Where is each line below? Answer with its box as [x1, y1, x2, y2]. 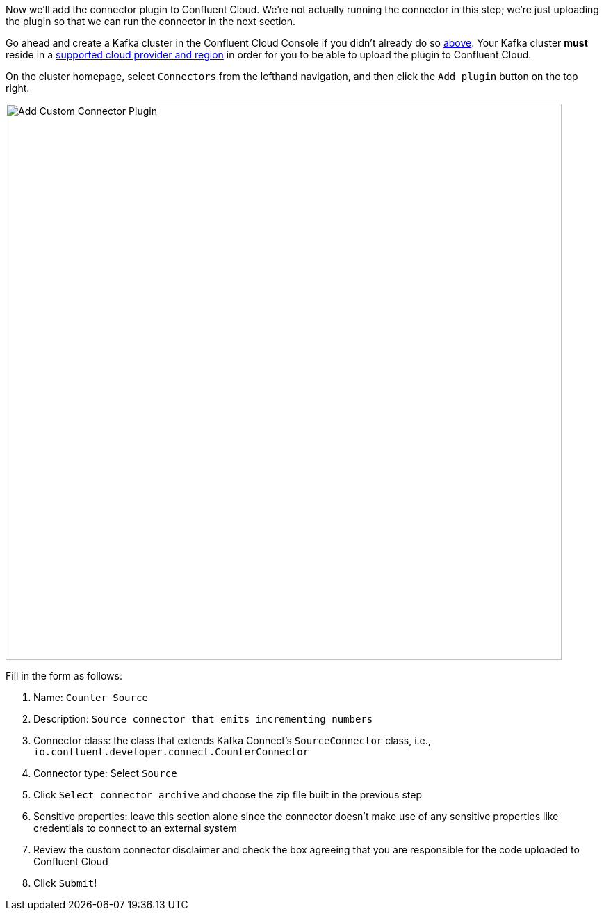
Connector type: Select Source [33, 767, 177, 779]
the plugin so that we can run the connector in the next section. [6, 15, 296, 27]
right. [6, 82, 30, 94]
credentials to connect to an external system [33, 822, 237, 834]
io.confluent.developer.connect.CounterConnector [33, 746, 309, 757]
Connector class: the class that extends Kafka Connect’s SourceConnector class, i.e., [33, 734, 431, 746]
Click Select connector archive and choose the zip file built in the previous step [33, 789, 422, 801]
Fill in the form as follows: [6, 670, 122, 682]
